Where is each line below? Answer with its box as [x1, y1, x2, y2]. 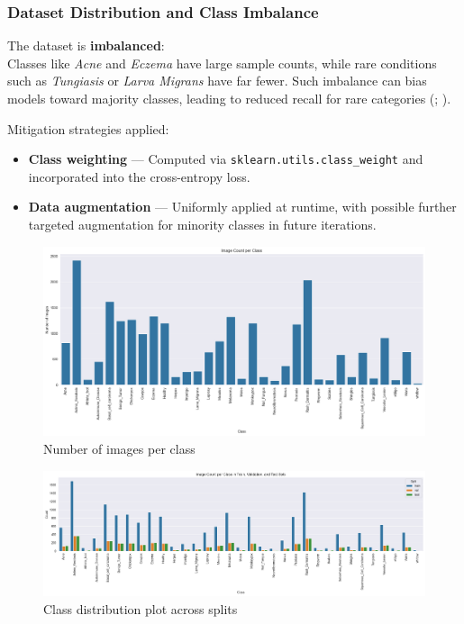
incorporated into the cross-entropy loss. [28, 167, 250, 185]
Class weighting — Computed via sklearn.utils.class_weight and [28, 149, 423, 168]
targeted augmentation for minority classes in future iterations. [28, 215, 377, 234]
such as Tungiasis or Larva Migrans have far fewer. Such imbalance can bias [7, 71, 427, 90]
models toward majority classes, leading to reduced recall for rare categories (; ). [7, 89, 451, 107]
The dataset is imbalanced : [7, 36, 165, 55]
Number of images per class [43, 439, 196, 457]
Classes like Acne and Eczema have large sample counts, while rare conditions [7, 53, 437, 72]
